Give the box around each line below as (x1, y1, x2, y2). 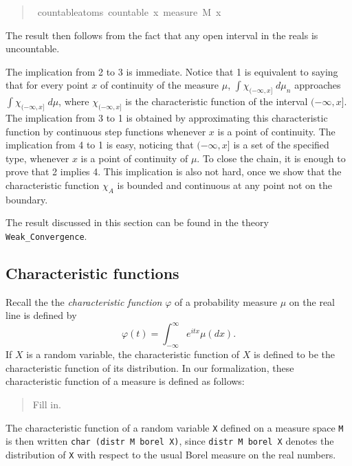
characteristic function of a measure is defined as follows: (5, 374, 245, 388)
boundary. (5, 192, 48, 206)
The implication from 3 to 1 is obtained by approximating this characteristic (5, 110, 328, 124)
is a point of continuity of (80, 151, 188, 165)
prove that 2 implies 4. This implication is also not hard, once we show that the (5, 164, 342, 179)
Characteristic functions (5, 262, 179, 283)
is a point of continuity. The (217, 124, 335, 138)
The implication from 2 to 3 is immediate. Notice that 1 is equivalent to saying (5, 64, 338, 78)
